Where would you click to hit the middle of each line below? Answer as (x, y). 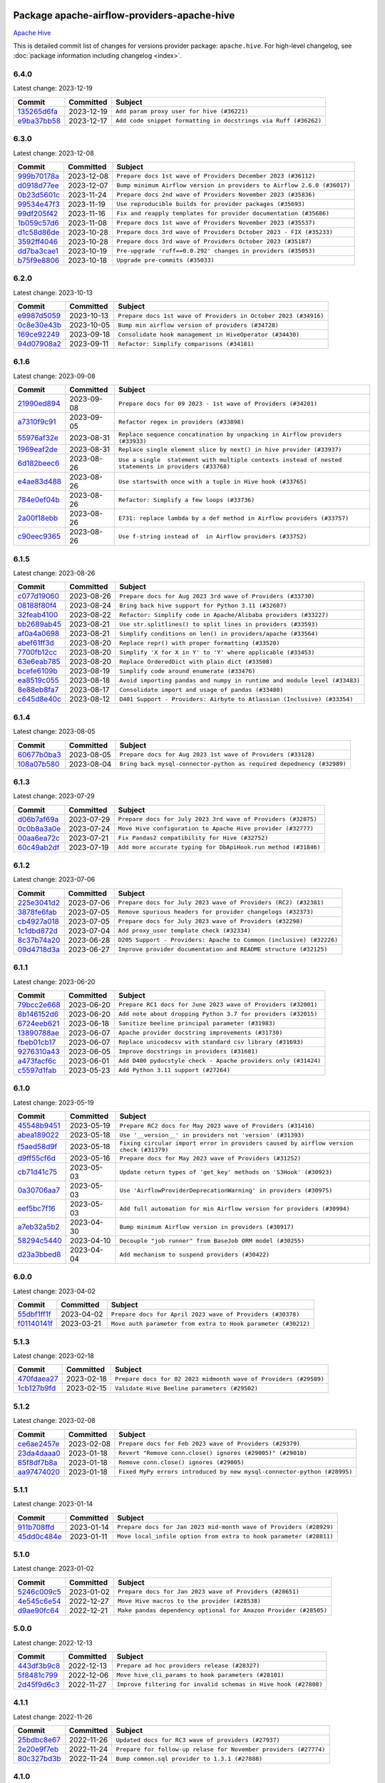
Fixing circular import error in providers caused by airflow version (236, 1144)
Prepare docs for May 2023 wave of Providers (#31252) (210, 1158)
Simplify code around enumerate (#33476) (187, 671)
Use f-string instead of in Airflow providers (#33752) (213, 536)
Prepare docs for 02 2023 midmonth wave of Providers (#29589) (219, 1379)
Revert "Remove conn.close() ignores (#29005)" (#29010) (213, 1453)
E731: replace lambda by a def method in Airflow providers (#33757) (234, 518)
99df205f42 (38, 213)
